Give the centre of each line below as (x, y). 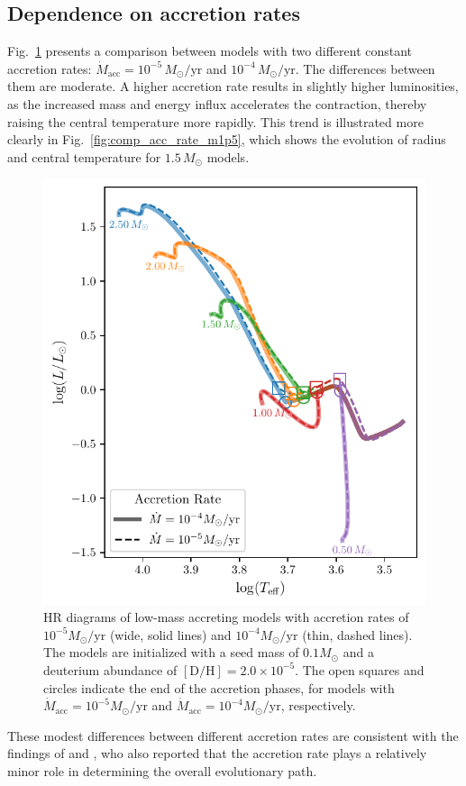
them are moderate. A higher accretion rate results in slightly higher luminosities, (233, 86)
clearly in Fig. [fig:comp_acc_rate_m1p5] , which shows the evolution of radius (227, 139)
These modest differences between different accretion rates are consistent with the (233, 735)
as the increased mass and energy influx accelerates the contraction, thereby (217, 103)
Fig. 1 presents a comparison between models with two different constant (210, 51)
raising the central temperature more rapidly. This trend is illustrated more (215, 121)
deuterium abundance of (110, 669)
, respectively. (318, 705)
